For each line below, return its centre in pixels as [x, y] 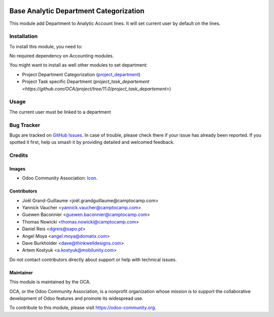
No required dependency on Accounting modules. [62, 56]
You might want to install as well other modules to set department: [79, 65]
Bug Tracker [25, 125]
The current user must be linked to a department [60, 112]
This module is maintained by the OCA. [50, 282]
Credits [19, 155]
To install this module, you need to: [46, 46]
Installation [24, 37]
